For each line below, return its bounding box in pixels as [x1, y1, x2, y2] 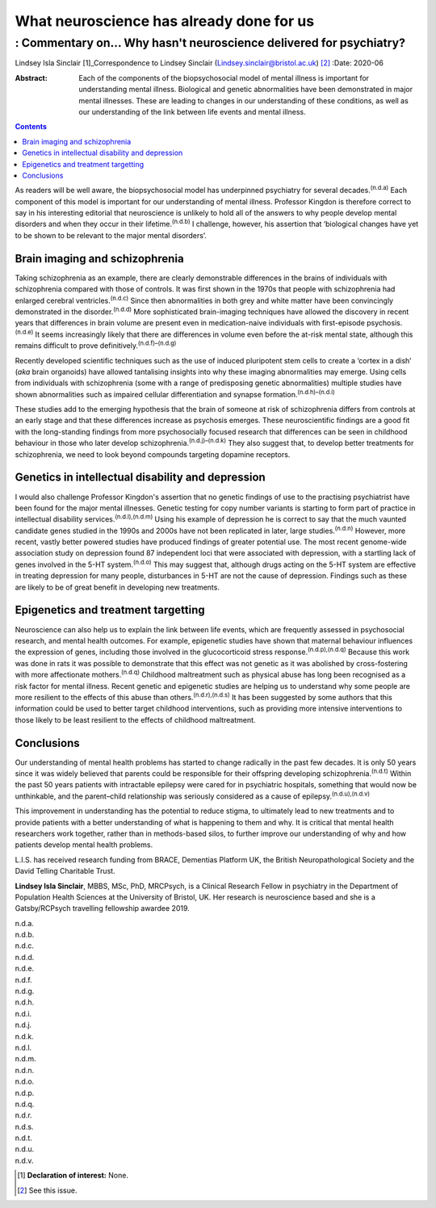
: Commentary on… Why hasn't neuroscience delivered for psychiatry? [15, 36, 405, 50]
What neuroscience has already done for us [15, 12, 315, 30]
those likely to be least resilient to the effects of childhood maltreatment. [15, 715, 256, 724]
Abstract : [15, 73, 48, 82]
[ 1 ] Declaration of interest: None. [17, 1171, 129, 1181]
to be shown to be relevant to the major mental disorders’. [15, 230, 208, 240]
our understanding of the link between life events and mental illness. [78, 107, 306, 116]
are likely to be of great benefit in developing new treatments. [15, 582, 220, 592]
